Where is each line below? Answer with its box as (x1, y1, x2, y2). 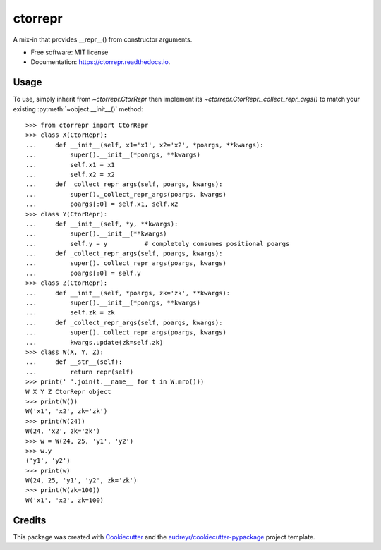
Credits (13, 514, 47, 526)
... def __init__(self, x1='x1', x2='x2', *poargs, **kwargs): (25, 141, 264, 149)
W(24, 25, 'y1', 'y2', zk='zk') (25, 477, 138, 484)
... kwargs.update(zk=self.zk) (25, 338, 164, 346)
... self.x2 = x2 (25, 170, 116, 178)
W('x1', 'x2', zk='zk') (25, 408, 108, 415)
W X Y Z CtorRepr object (25, 388, 111, 396)
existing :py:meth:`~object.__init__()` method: (13, 104, 144, 113)
